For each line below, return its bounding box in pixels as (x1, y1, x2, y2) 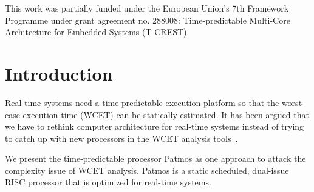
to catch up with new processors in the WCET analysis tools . (5, 131, 238, 144)
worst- (281, 96, 305, 108)
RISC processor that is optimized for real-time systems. (5, 176, 211, 188)
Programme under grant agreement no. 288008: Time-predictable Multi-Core (5, 13, 290, 26)
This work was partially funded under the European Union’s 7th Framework (5, 2, 289, 14)
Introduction (5, 61, 113, 85)
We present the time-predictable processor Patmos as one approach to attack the (5, 152, 306, 165)
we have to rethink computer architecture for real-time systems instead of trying (5, 120, 304, 133)
